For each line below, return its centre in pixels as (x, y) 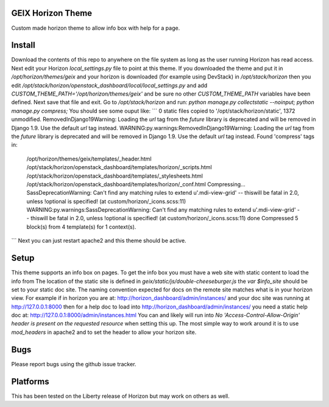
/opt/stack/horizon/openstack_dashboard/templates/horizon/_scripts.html (119, 167)
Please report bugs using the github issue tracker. (74, 364)
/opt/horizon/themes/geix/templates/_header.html (89, 159)
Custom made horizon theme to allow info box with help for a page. (96, 28)
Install (23, 45)
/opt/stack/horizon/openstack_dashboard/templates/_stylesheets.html (115, 176)
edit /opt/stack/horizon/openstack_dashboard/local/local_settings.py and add (109, 85)
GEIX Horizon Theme (52, 13)
